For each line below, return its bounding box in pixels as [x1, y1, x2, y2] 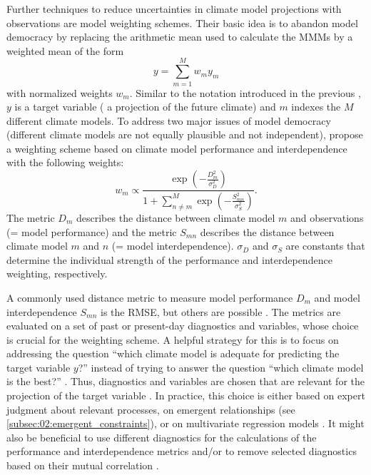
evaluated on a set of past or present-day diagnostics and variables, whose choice [6, 318, 359, 333]
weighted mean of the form [6, 43, 124, 58]
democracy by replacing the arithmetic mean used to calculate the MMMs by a [6, 29, 353, 44]
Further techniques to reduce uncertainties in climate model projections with [6, 1, 342, 16]
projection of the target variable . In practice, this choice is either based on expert [6, 388, 365, 403]
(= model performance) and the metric [6, 224, 177, 239]
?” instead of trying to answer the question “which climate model [78, 359, 364, 374]
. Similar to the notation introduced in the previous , [129, 85, 361, 100]
